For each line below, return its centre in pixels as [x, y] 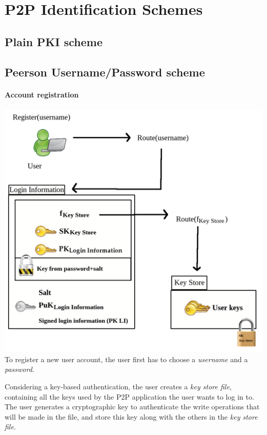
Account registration [42, 94]
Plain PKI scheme [54, 41]
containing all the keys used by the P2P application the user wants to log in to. [129, 396]
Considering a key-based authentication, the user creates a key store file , [118, 386]
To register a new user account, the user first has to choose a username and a [126, 359]
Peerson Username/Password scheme [105, 72]
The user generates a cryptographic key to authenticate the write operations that [132, 407]
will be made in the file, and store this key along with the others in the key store [131, 416]
